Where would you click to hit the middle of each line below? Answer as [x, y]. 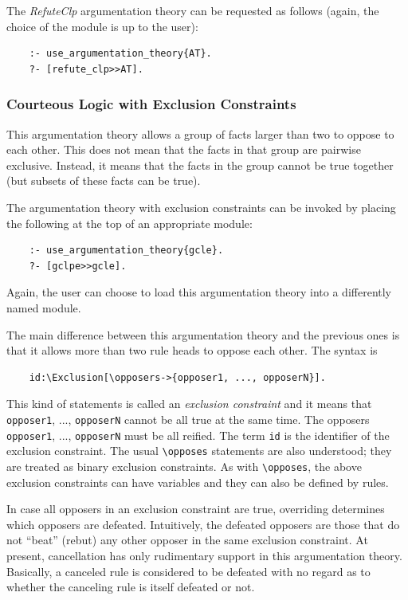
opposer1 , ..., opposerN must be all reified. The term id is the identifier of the [198, 435]
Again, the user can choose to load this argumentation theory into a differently [199, 292]
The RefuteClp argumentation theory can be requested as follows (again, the [193, 10]
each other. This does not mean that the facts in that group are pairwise [184, 149]
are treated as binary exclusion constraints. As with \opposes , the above [184, 466]
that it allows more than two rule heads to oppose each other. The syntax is [192, 350]
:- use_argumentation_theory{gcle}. [126, 251]
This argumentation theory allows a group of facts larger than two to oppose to [200, 133]
